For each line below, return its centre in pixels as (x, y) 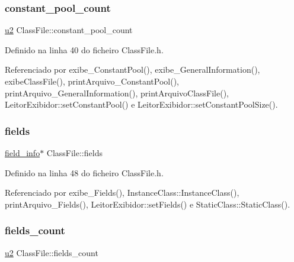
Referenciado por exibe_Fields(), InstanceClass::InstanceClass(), (122, 193)
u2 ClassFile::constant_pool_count (69, 30)
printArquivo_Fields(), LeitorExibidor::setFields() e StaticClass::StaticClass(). (148, 204)
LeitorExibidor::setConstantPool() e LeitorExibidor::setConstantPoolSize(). (141, 104)
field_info (23, 153)
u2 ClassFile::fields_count (52, 252)
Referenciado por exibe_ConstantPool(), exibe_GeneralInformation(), (132, 69)
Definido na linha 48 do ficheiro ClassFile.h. (84, 172)
